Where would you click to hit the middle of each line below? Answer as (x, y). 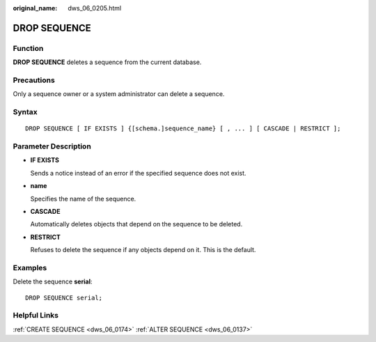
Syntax (25, 112)
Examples (30, 267)
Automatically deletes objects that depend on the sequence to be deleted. (136, 224)
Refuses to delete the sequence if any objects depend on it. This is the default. (143, 250)
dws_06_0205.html (95, 8)
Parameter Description (52, 146)
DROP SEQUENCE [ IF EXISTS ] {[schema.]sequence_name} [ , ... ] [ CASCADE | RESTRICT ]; (183, 129)
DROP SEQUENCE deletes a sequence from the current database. (107, 62)
